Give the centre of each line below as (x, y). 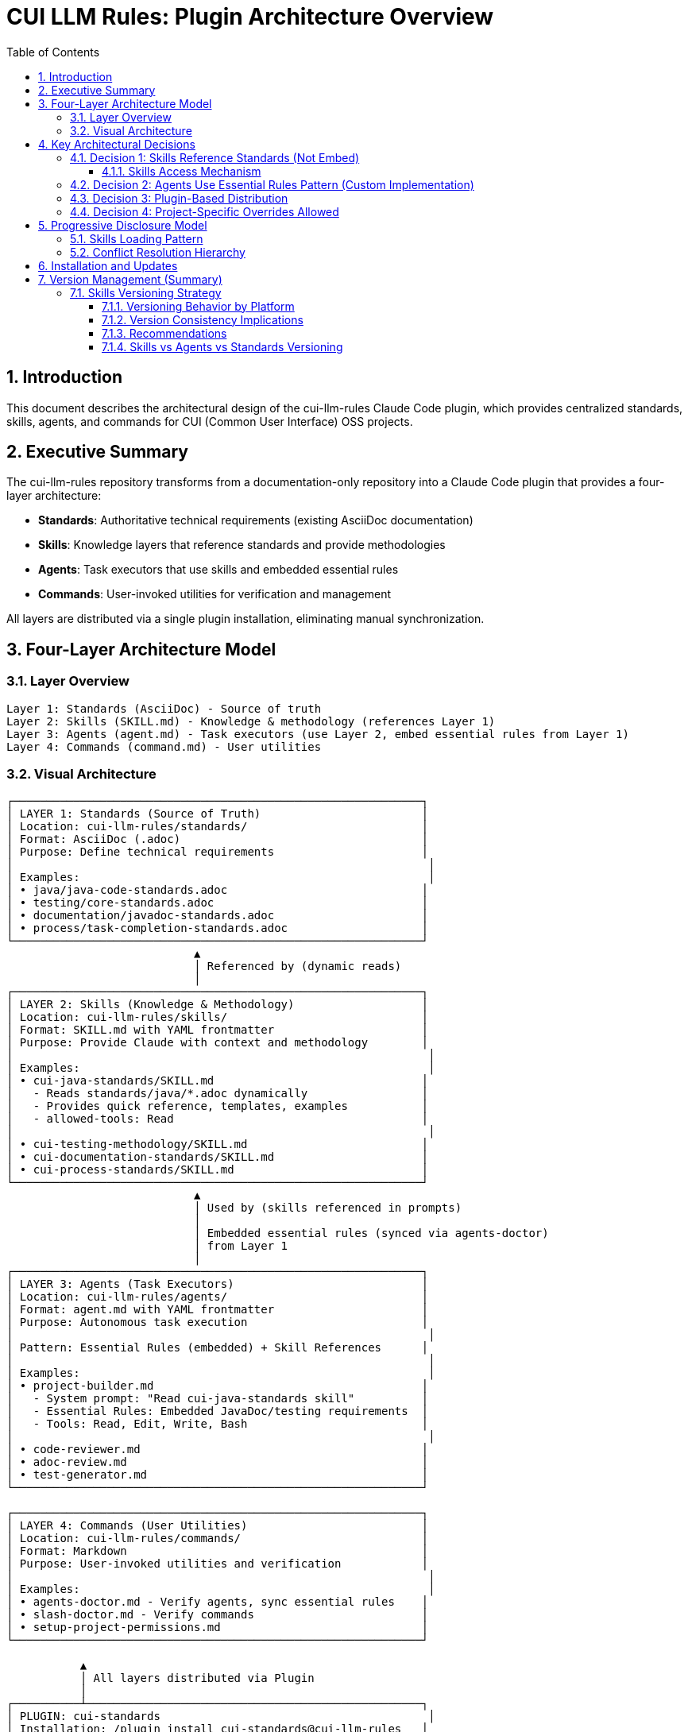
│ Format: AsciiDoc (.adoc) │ (218, 839)
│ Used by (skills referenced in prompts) (328, 1208)
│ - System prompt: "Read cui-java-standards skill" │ (218, 1399)
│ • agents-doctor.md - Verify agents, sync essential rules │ (218, 1602)
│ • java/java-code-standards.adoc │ (218, 890)
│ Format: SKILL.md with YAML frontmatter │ (218, 1030)
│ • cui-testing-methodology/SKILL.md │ (218, 1144)
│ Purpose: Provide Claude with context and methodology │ (218, 1043)
